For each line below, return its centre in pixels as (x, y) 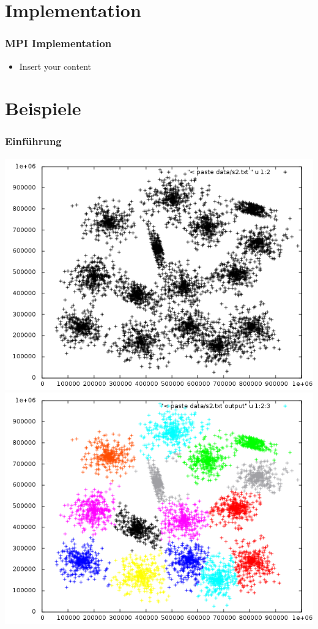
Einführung (33, 141)
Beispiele (43, 108)
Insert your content (55, 66)
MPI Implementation (58, 43)
